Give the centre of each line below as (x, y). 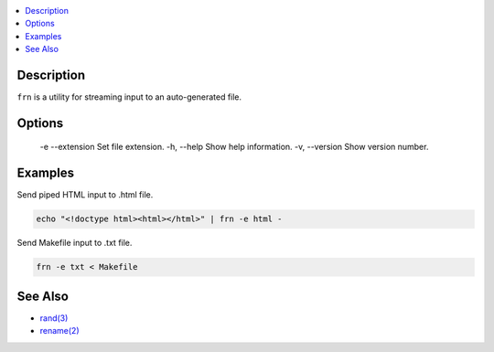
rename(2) (59, 331)
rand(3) (54, 318)
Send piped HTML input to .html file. (85, 195)
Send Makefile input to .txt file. (75, 243)
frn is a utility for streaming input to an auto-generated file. (129, 97)
